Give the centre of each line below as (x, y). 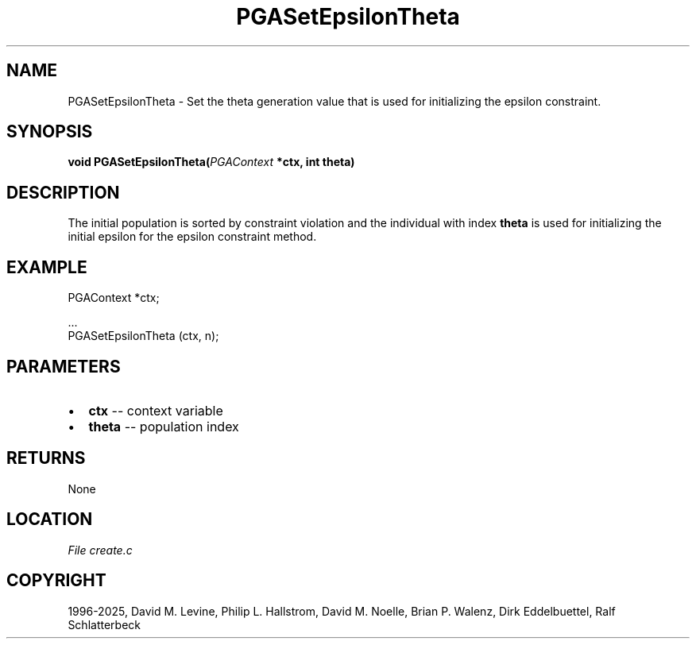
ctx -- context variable (156, 410)
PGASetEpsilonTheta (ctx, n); (143, 336)
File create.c (100, 550)
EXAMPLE (47, 267)
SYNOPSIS (50, 132)
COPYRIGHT (56, 581)
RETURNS (46, 458)
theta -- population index (164, 426)
